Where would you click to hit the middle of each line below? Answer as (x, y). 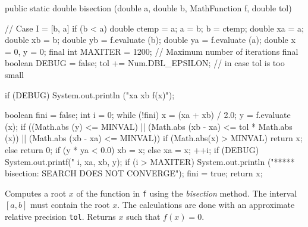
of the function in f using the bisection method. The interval (187, 193)
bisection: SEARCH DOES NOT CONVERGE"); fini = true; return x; (134, 173)
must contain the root (70, 205)
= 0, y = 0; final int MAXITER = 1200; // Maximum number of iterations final (152, 51)
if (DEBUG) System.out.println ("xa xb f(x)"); (90, 94)
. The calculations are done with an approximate (206, 205)
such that (143, 216)
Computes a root (36, 193)
